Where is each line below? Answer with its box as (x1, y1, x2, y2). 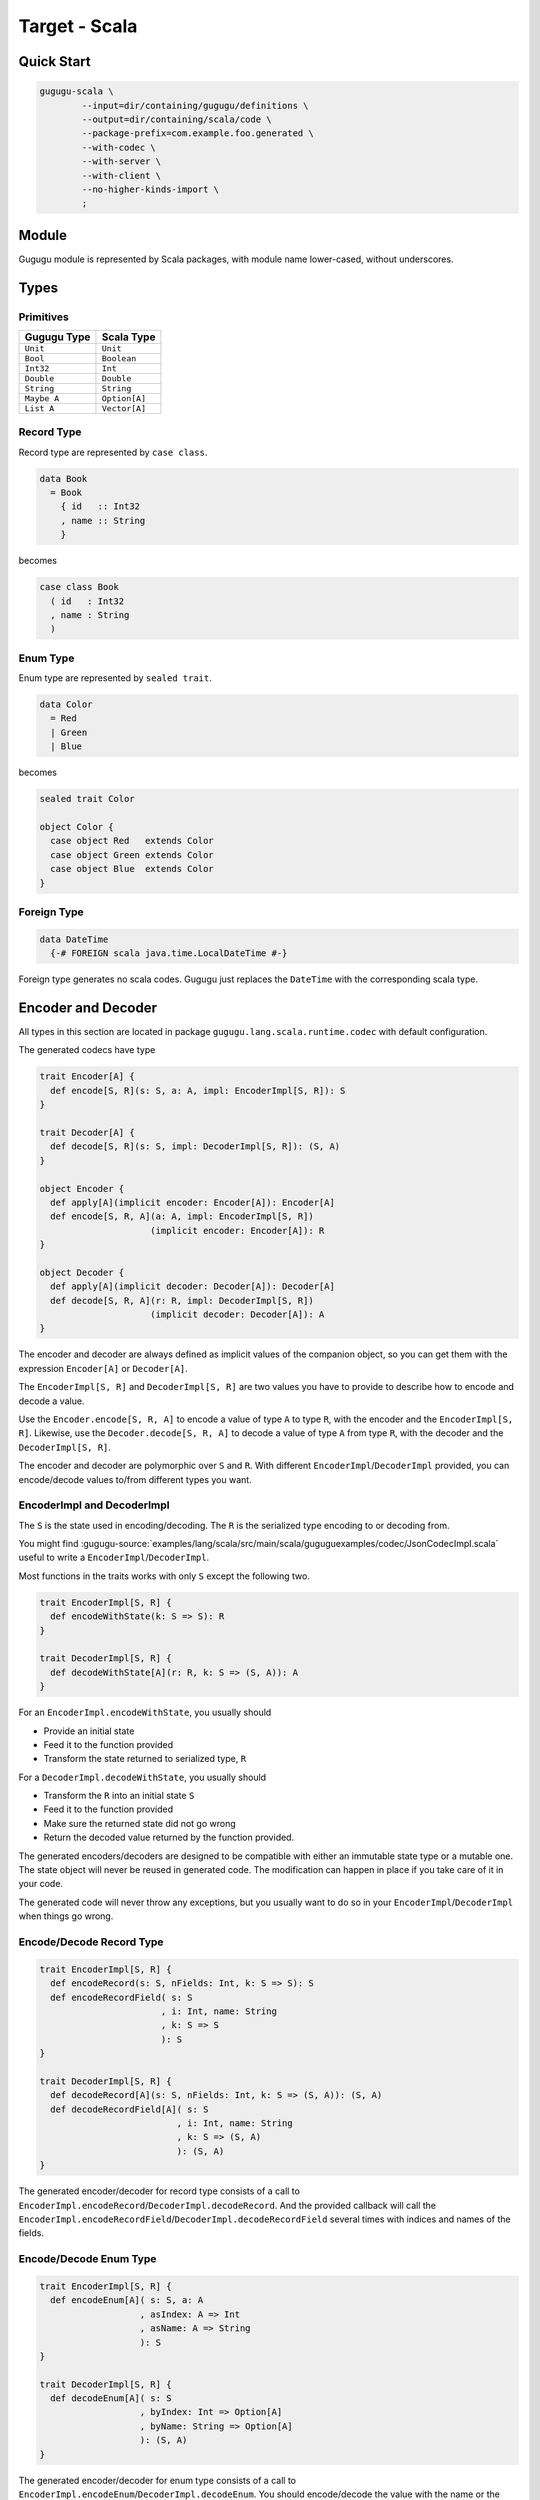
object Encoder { (39, 1183, 125, 1194)
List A (24, 403, 55, 414)
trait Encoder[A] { (39, 1071, 135, 1082)
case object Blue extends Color (50, 863, 214, 875)
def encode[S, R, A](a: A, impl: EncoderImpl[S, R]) (50, 1211, 314, 1222)
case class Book (39, 581, 120, 593)
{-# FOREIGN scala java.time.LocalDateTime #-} (50, 948, 288, 959)
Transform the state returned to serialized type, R (43, 1753, 247, 1765)
